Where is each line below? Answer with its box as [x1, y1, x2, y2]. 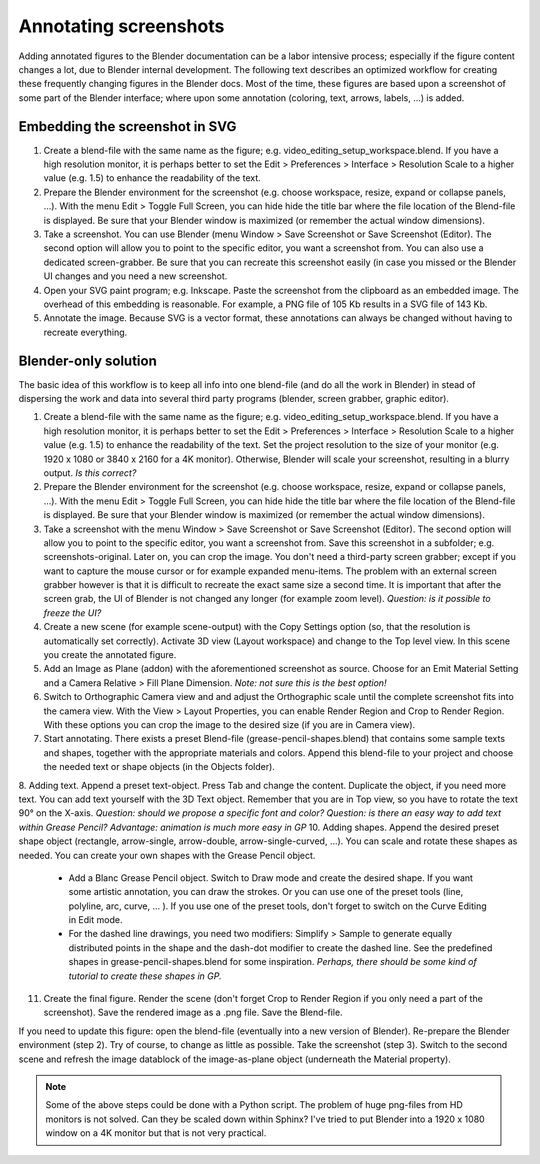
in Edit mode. [68, 914, 123, 926]
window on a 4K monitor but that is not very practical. [45, 1127, 267, 1139]
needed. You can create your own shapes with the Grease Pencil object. [18, 849, 316, 861]
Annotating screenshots [18, 15, 225, 37]
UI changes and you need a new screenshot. [43, 270, 228, 282]
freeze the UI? [43, 606, 102, 619]
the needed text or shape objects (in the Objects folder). [43, 761, 275, 773]
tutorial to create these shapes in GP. [68, 970, 222, 982]
